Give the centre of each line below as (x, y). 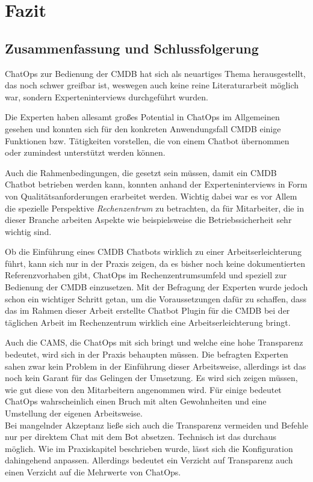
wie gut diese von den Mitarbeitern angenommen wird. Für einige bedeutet (143, 389)
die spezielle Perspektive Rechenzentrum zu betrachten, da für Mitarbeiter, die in (154, 208)
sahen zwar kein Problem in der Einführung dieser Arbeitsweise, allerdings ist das (156, 366)
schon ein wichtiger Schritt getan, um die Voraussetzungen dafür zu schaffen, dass (156, 298)
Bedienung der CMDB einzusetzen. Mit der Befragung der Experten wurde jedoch (156, 287)
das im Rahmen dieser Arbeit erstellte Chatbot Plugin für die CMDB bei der (147, 310)
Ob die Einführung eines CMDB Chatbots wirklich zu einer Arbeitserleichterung (153, 252)
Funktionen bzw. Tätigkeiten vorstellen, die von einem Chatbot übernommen (147, 140)
